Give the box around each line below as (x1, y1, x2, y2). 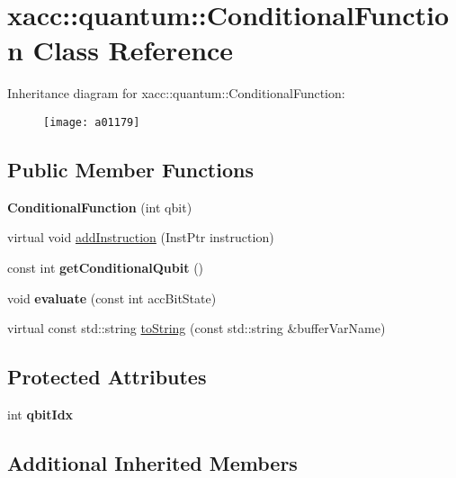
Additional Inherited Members (7, 448, 298, 476)
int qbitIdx (7, 404, 74, 423)
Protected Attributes (7, 363, 207, 391)
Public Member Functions (7, 155, 254, 183)
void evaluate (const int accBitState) (7, 288, 217, 307)
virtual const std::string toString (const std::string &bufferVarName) (7, 319, 386, 338)
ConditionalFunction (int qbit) (7, 197, 192, 216)
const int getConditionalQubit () (7, 257, 204, 276)
